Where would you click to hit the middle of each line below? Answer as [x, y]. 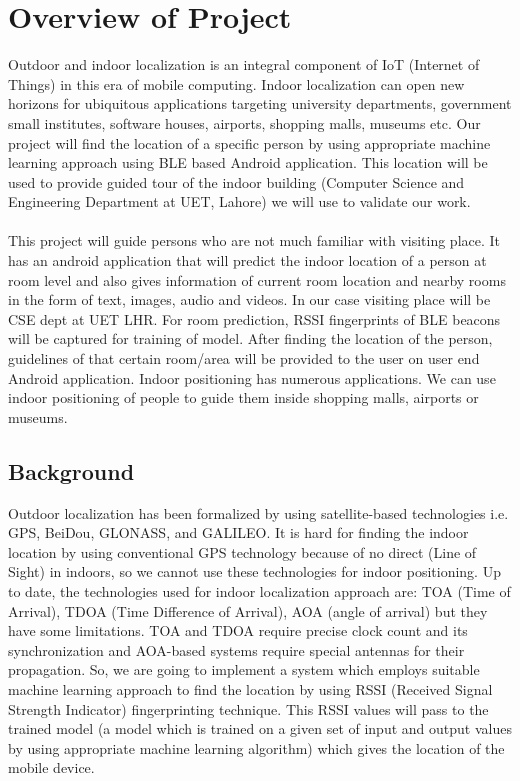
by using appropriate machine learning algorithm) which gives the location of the [256, 747]
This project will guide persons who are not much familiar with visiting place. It [254, 240]
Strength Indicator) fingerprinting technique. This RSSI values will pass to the [248, 708]
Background [71, 470]
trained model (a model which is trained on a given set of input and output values [260, 728]
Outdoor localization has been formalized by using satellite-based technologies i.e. [258, 512]
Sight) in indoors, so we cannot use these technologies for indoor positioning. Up [254, 571]
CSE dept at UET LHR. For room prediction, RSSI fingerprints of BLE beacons [254, 318]
